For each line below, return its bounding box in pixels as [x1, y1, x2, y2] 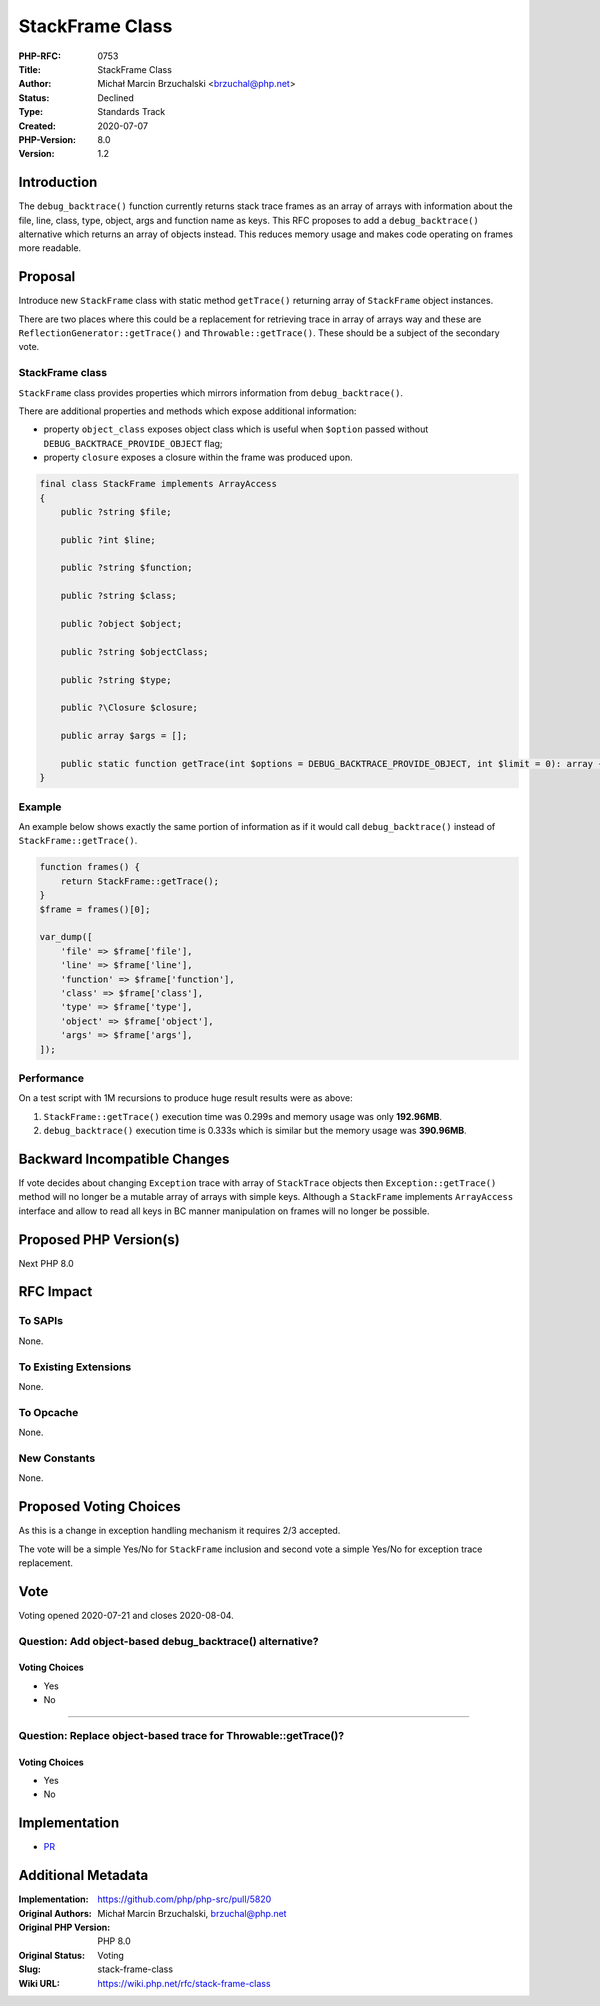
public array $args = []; [60, 730, 188, 742]
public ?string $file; [60, 506, 172, 517]
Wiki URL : [18, 1977, 60, 1989]
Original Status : [18, 1949, 85, 1961]
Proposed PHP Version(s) [18, 1231, 180, 1248]
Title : [18, 63, 42, 75]
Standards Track [97, 106, 166, 118]
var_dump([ [39, 931, 93, 943]
